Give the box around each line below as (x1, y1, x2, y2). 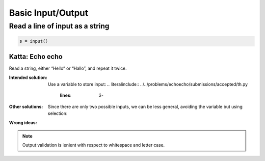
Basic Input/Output (9, 7, 88, 18)
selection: (48, 110, 68, 116)
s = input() (19, 38, 49, 44)
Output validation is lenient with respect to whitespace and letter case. (22, 142, 165, 148)
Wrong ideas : (9, 119, 37, 125)
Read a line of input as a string (9, 22, 110, 30)
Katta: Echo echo (9, 53, 63, 61)
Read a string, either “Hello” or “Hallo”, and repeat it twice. (9, 65, 127, 71)
